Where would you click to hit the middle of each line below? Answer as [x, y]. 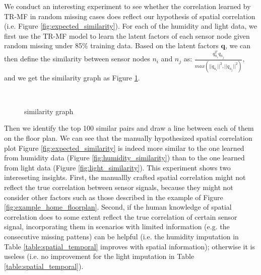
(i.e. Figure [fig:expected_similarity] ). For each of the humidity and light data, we [130, 26]
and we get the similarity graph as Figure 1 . [72, 77]
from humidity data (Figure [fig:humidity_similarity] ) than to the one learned [124, 158]
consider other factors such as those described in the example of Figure [114, 197]
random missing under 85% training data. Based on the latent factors [111, 45]
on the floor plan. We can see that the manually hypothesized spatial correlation [128, 138]
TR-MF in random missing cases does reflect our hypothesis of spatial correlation [130, 16]
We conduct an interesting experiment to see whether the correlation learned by [127, 6]
